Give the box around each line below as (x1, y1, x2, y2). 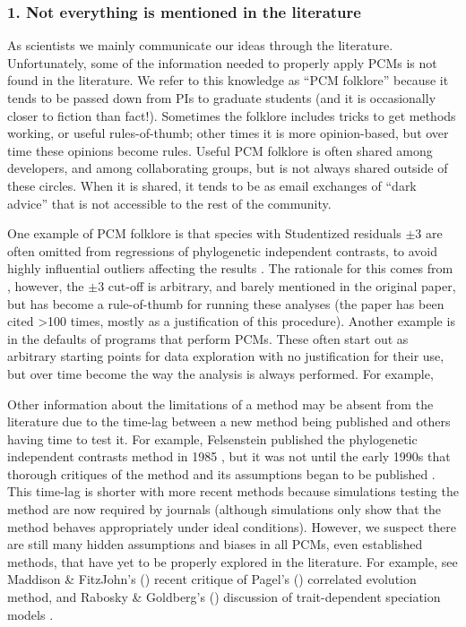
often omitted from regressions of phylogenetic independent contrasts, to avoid (7, 241, 438, 260)
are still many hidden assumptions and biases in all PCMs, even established (7, 535, 423, 554)
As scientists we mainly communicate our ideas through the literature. (7, 36, 393, 55)
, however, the (7, 276, 84, 295)
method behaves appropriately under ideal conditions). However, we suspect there (7, 517, 457, 536)
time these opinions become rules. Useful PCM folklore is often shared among (7, 141, 433, 159)
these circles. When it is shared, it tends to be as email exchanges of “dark (7, 176, 417, 194)
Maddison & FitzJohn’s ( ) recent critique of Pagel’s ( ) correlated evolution (7, 570, 417, 588)
